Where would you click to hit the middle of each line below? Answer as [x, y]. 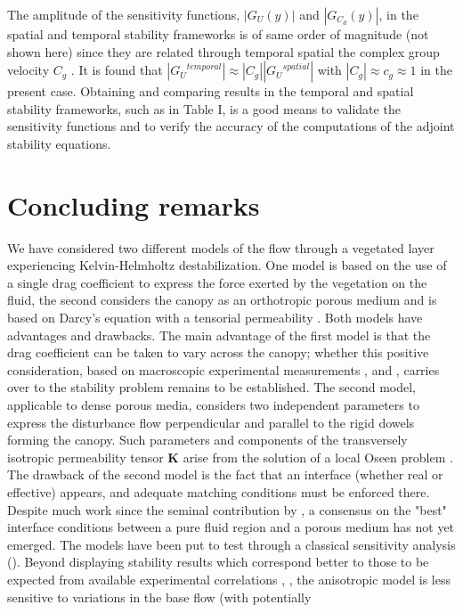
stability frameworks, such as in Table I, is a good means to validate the [204, 108]
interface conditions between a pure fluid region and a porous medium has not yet [231, 527]
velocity [28, 70]
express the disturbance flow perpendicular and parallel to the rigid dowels [211, 422]
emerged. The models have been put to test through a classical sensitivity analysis [231, 544]
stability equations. [59, 143]
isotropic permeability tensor [85, 457]
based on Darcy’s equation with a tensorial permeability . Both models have [215, 318]
